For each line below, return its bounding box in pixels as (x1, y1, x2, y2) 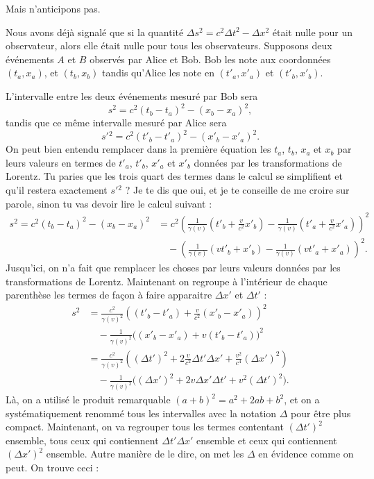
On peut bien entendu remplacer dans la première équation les (6, 142, 271, 156)
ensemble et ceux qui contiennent (196, 432, 337, 447)
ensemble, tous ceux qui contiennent (6, 432, 159, 447)
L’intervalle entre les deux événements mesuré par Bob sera (6, 88, 258, 103)
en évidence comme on (258, 446, 354, 461)
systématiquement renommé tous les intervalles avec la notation (6, 405, 277, 420)
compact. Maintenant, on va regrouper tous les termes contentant (6, 419, 284, 434)
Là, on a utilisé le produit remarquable (6, 392, 171, 407)
